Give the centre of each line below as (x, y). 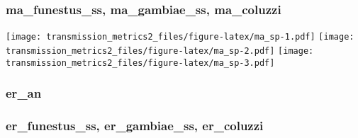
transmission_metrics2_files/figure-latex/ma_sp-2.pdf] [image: (160, 51)
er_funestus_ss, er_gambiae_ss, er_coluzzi (135, 125)
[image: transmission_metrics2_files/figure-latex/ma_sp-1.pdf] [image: (180, 37)
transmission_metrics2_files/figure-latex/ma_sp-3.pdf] (140, 63)
